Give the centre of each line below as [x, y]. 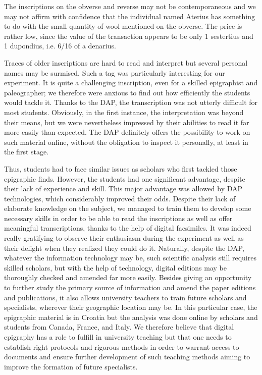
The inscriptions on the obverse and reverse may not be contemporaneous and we [130, 6]
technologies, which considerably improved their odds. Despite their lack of [120, 198]
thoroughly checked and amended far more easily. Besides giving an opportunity [128, 277]
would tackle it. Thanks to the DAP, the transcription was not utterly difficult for [131, 102]
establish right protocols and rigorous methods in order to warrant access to [122, 346]
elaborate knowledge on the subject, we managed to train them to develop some [128, 208]
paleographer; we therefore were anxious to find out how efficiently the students [127, 92]
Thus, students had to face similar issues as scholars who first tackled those [121, 168]
